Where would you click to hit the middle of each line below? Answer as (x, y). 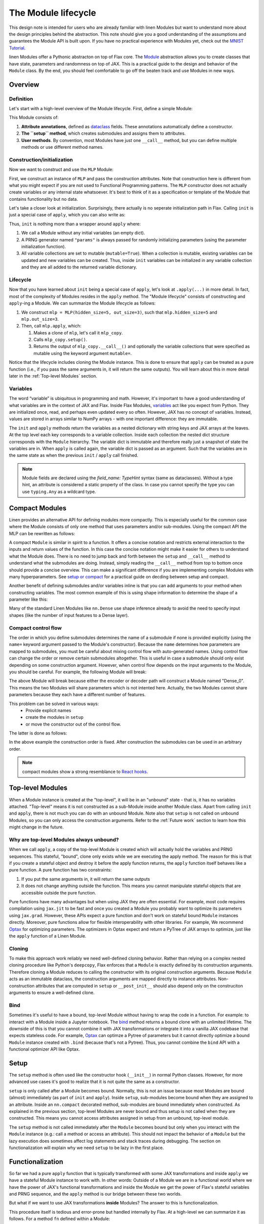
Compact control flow (35, 628)
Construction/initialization (41, 160)
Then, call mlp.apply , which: (51, 326)
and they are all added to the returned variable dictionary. (79, 267)
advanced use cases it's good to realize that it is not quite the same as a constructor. (95, 1082)
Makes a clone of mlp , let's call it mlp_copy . (78, 332)
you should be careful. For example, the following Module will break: (78, 672)
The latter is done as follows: (38, 733)
